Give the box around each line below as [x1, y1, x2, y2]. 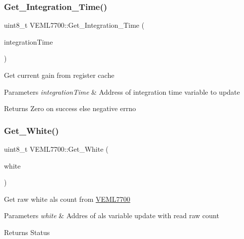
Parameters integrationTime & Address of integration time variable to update [4, 86, 240, 97]
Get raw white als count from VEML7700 [4, 193, 130, 204]
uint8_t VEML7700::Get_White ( [4, 144, 109, 154]
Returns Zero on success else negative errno [4, 103, 136, 114]
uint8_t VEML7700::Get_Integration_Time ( [4, 20, 144, 30]
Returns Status [4, 227, 50, 237]
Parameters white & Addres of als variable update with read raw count [4, 210, 219, 221]
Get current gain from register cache [4, 70, 115, 80]
